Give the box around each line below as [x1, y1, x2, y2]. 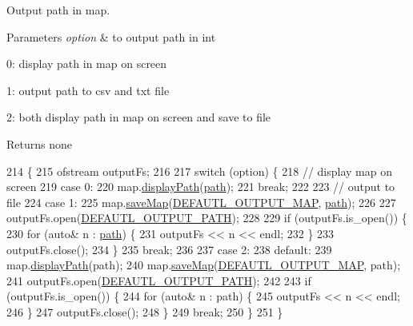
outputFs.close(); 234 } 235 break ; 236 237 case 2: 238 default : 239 [6, 241, 332, 257]
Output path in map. [6, 2, 110, 18]
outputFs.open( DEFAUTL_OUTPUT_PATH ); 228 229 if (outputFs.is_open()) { [6, 209, 407, 226]
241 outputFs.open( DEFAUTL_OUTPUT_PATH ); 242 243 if [6, 272, 311, 288]
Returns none [6, 135, 72, 152]
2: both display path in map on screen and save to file [6, 109, 271, 125]
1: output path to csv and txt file [6, 81, 170, 98]
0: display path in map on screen [6, 55, 167, 72]
